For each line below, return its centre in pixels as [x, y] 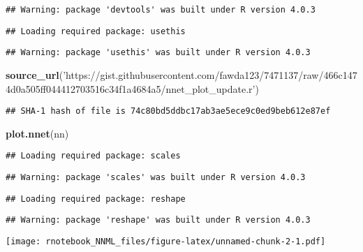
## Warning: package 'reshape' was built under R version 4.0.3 [158, 220]
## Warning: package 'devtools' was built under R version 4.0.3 [161, 10]
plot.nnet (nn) [37, 133]
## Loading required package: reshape [96, 199]
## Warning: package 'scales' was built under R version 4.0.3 [156, 178]
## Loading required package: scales [93, 156]
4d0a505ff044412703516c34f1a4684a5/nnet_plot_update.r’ [131, 88]
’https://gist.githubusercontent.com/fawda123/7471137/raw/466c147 [210, 74]
